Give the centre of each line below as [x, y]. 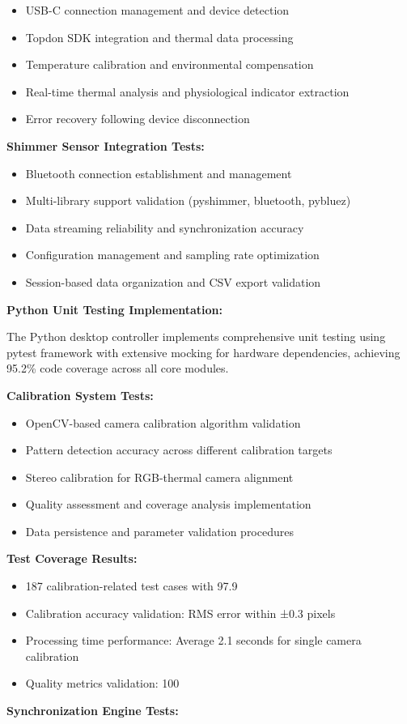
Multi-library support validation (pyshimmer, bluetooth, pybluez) [188, 200]
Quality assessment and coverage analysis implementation [168, 504]
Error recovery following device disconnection [138, 119]
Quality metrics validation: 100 [102, 683]
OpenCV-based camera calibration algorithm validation [163, 422]
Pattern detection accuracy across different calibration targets [179, 450]
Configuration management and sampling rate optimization [172, 255]
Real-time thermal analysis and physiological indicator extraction [187, 91]
